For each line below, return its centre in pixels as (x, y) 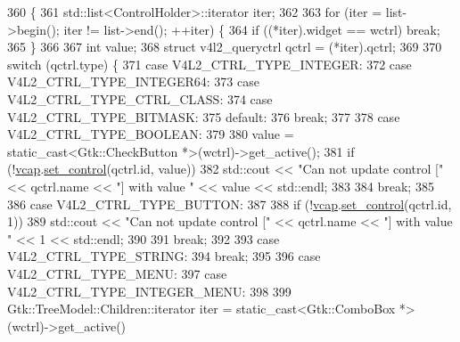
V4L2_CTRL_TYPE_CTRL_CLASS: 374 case (140, 98)
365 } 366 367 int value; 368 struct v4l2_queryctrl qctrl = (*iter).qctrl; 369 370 (225, 47)
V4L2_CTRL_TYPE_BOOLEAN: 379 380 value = (151, 134)
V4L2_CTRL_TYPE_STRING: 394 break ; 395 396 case (164, 256)
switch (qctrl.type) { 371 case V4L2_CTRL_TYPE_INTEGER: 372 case (209, 64)
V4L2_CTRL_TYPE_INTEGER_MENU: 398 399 (149, 291)
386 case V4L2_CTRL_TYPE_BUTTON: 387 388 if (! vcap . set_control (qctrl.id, (230, 204)
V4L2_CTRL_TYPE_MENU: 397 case (117, 273)
